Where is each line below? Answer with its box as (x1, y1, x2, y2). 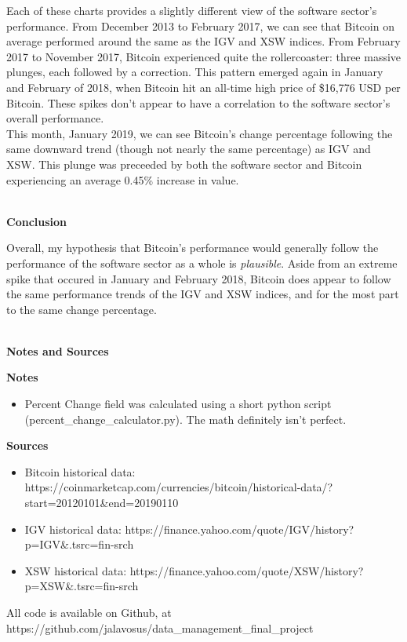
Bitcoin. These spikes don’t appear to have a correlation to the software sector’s (6, 94, 391, 111)
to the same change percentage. (6, 301, 157, 317)
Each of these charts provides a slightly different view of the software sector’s (6, 2, 377, 18)
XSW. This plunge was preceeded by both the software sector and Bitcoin (6, 155, 362, 172)
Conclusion (6, 213, 67, 229)
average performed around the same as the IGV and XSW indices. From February (6, 33, 401, 49)
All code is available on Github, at (6, 604, 172, 620)
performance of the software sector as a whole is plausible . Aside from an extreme (6, 254, 398, 271)
